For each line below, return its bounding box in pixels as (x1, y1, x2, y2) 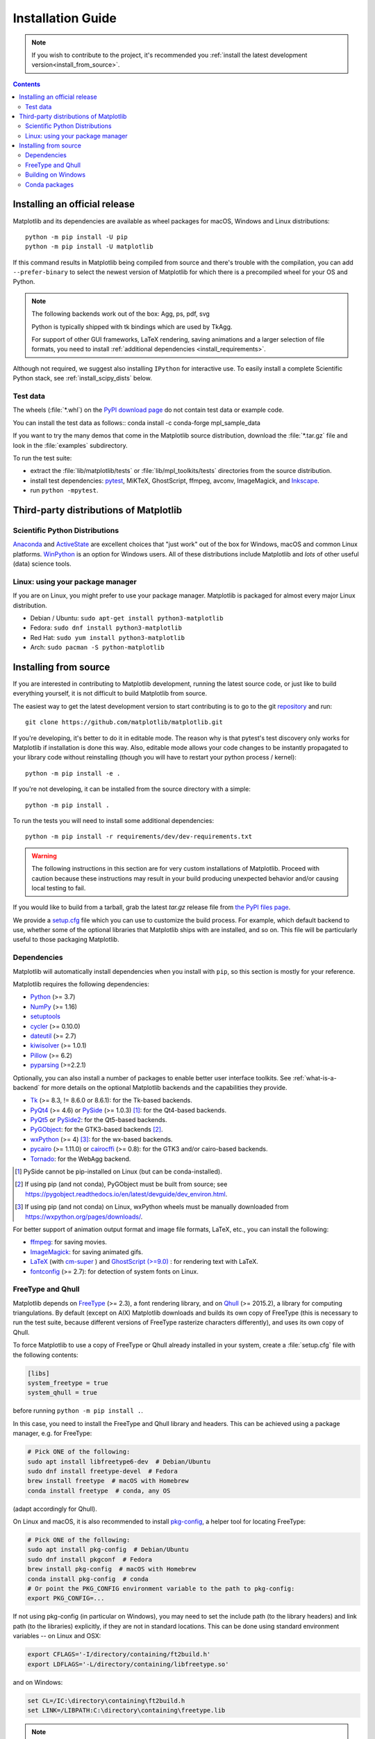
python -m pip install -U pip (25, 233, 128, 241)
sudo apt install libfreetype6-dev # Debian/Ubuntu (27, 1457, 211, 1466)
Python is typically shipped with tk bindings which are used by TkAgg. (31, 322, 233, 330)
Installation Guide (12, 10, 117, 26)
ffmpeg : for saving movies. (30, 1238, 108, 1247)
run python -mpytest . (30, 486, 99, 495)
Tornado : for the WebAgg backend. (30, 1155, 131, 1163)
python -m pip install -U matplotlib (25, 243, 154, 250)
